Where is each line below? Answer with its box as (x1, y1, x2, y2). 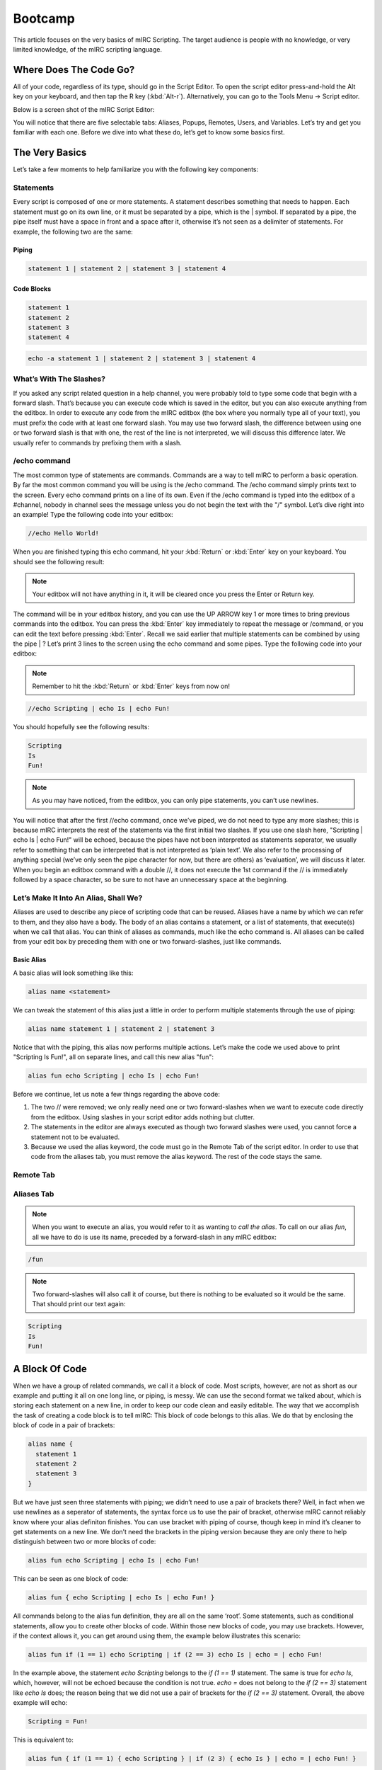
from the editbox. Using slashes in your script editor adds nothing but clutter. (30, 1112, 255, 1121)
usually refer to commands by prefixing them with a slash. (13, 438, 182, 447)
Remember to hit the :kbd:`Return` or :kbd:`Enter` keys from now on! (32, 682, 230, 690)
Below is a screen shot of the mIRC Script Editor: (13, 105, 155, 113)
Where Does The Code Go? (13, 64, 135, 76)
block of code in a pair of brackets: (13, 1421, 115, 1429)
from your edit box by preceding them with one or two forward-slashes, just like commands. (13, 937, 282, 946)
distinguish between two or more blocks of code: (13, 1537, 156, 1546)
